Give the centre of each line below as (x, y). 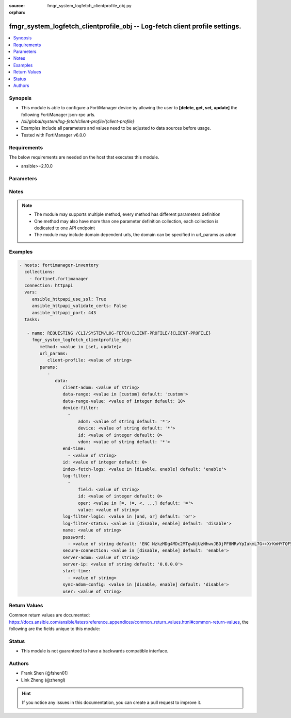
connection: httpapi (49, 286)
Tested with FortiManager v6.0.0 (54, 135)
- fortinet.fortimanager (59, 279)
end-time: (74, 449)
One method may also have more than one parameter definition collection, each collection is (126, 221)
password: (74, 537)
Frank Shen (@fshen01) (44, 673)
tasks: (32, 320)
